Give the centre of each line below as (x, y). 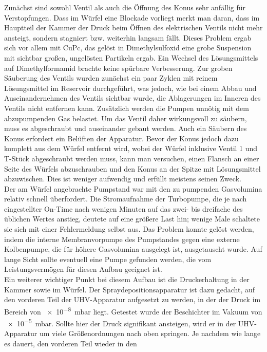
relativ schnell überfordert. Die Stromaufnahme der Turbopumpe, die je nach (126, 199)
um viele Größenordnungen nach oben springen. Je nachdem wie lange (150, 333)
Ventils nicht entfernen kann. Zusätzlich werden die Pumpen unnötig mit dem (127, 108)
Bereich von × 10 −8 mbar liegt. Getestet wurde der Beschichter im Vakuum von (133, 310)
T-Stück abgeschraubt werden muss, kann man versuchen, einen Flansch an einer (132, 158)
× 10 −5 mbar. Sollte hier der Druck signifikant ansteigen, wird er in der (122, 322)
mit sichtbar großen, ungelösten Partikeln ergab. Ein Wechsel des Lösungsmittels (131, 57)
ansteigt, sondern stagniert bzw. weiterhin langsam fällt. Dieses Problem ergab (128, 37)
